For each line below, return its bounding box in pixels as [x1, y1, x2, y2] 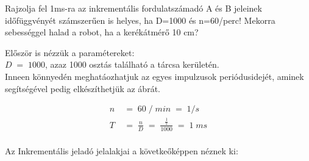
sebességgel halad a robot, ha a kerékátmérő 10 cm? [5, 26, 199, 38]
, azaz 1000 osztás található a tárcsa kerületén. [45, 58, 219, 71]
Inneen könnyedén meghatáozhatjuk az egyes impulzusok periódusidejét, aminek [5, 70, 304, 82]
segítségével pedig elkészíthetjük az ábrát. [5, 82, 160, 95]
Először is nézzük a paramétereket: [5, 46, 135, 59]
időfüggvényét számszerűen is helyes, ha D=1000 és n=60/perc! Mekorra [5, 13, 275, 26]
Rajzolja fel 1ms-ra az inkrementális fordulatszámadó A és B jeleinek [5, 2, 262, 14]
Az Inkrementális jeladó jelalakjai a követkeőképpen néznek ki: [5, 144, 238, 157]
